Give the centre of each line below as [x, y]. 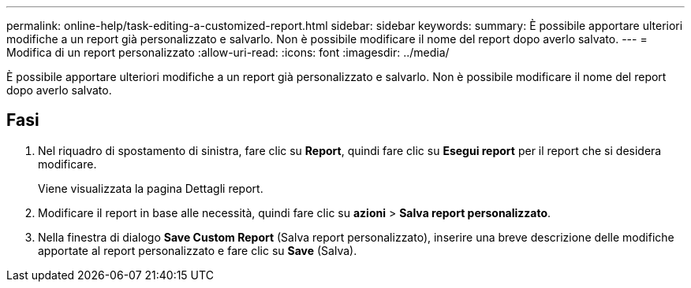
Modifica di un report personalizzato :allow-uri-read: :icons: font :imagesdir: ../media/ [228, 52]
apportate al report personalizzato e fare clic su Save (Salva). [198, 250]
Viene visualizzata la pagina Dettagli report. [151, 188]
